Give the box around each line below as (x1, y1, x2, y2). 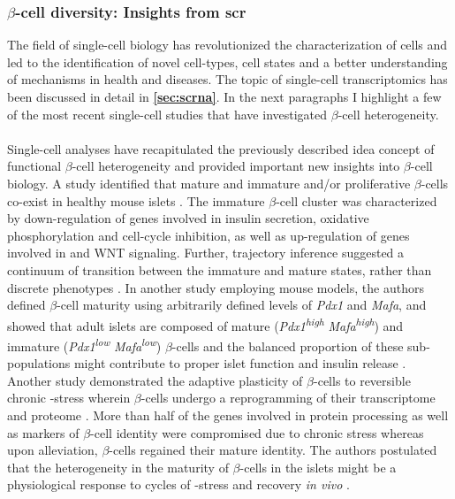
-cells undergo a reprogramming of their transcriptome (140, 388, 436, 407)
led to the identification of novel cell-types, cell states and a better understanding (7, 52, 448, 71)
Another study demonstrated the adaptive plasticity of (7, 371, 303, 389)
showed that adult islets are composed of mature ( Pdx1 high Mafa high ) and (7, 313, 404, 334)
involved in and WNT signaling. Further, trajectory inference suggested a (7, 243, 405, 262)
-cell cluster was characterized (276, 191, 437, 210)
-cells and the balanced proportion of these (171, 336, 404, 355)
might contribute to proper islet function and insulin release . (73, 354, 406, 372)
